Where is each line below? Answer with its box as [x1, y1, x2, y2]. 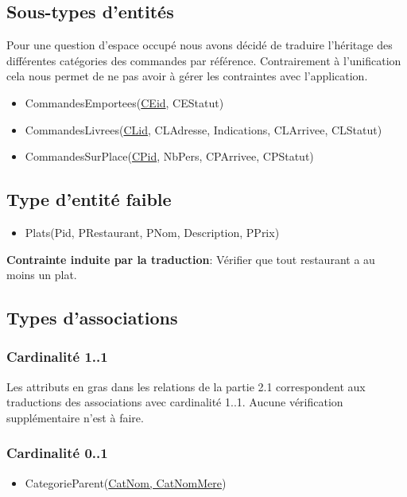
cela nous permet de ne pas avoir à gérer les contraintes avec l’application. [6, 68, 368, 84]
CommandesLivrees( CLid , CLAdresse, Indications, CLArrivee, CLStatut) [25, 121, 382, 138]
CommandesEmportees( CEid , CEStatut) [25, 94, 224, 111]
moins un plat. [6, 266, 77, 283]
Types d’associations [6, 305, 178, 330]
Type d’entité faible [6, 187, 172, 212]
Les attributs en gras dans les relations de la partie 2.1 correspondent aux [6, 378, 366, 394]
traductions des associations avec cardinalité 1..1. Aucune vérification [6, 394, 343, 410]
